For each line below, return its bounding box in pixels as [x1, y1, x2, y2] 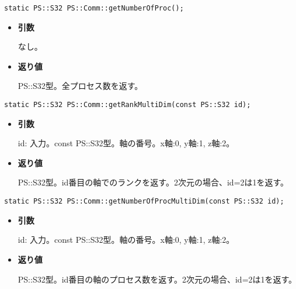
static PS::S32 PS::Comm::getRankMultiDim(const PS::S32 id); [4, 101, 251, 109]
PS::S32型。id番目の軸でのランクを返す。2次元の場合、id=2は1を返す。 [18, 176, 289, 188]
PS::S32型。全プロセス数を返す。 [18, 80, 143, 92]
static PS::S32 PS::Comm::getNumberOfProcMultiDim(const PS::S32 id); [4, 197, 284, 206]
